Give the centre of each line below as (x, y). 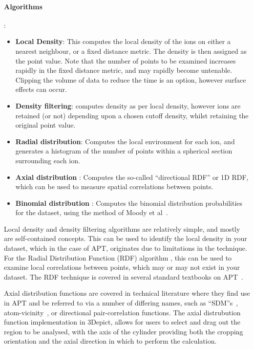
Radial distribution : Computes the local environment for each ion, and (125, 141)
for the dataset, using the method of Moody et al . (92, 212)
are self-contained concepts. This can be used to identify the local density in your (126, 238)
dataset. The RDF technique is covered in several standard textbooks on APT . (124, 276)
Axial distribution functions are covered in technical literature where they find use (127, 293)
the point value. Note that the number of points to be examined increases (126, 60)
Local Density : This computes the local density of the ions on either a (123, 41)
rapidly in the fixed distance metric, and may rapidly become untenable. (124, 70)
